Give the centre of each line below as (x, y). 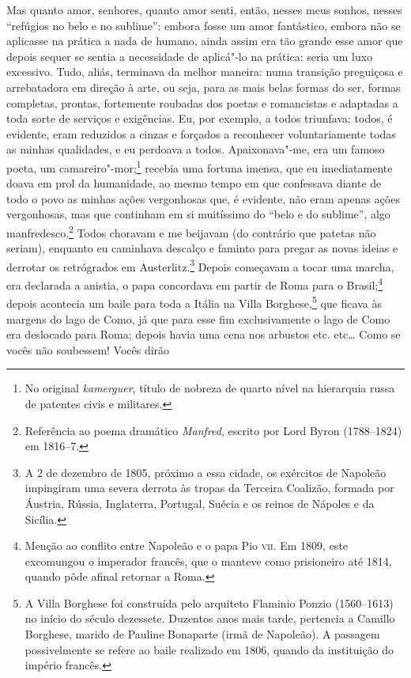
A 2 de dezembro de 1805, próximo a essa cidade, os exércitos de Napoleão (205, 472)
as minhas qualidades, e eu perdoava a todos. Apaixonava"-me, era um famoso (196, 149)
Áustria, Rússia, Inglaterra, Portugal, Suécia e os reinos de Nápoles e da (200, 503)
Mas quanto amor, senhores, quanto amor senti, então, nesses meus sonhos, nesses (204, 9)
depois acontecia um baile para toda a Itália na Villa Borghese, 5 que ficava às (194, 302)
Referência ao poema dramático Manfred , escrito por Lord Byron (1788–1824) (213, 430)
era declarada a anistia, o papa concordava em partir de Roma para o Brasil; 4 (195, 284)
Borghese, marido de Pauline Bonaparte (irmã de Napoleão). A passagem (202, 634)
